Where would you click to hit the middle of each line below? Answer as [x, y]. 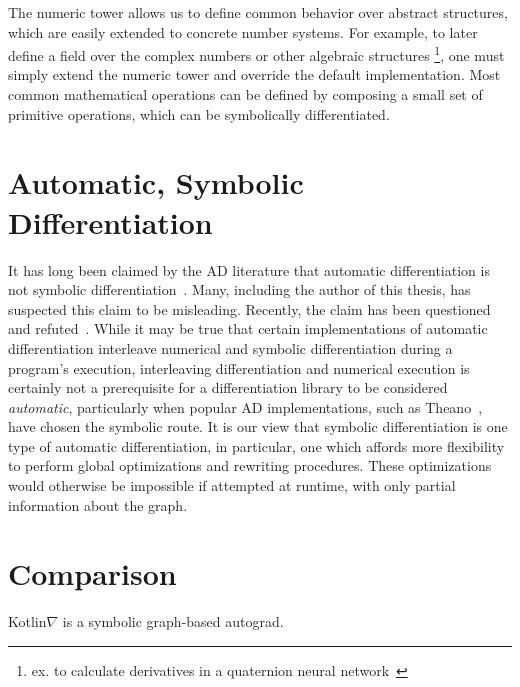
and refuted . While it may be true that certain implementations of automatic [248, 328]
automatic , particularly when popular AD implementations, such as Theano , [245, 406]
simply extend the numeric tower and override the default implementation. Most [254, 74]
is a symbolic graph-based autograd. [173, 621]
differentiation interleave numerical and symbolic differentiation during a [230, 347]
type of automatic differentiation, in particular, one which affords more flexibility [256, 445]
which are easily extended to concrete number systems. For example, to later [243, 31]
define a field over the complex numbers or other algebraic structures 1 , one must [256, 53]
